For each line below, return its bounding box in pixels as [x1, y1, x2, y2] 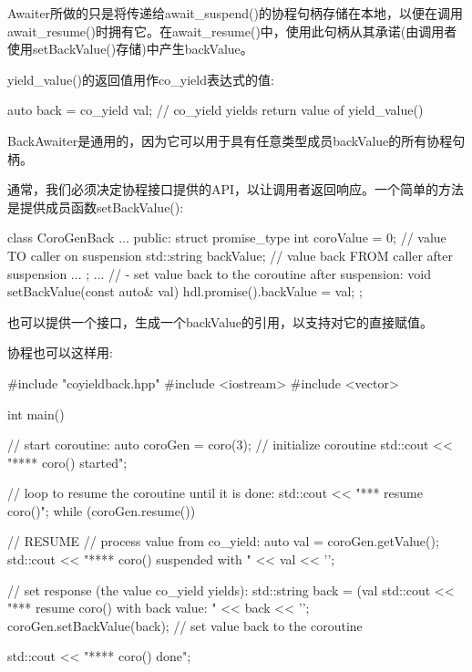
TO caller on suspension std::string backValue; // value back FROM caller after [7, 245, 453, 264]
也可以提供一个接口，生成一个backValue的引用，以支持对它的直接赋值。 [7, 312, 434, 331]
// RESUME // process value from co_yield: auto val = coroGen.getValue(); [7, 532, 439, 551]
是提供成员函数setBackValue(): [7, 197, 184, 216]
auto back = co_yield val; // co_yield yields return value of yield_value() [7, 100, 424, 119]
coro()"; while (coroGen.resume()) [7, 501, 196, 520]
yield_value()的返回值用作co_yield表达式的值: [7, 69, 274, 88]
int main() [7, 404, 65, 423]
